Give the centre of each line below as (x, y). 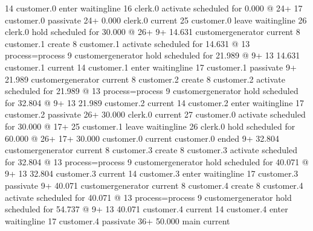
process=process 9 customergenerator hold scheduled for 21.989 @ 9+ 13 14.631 (153, 55)
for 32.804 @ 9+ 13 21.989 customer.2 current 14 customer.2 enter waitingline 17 (155, 102)
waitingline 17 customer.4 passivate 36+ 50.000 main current (118, 220)
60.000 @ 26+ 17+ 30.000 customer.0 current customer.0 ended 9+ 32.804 (142, 138)
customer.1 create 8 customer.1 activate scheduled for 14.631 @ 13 (127, 43)
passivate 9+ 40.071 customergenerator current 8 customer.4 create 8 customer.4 (154, 185)
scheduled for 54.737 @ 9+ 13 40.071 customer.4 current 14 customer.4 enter (147, 209)
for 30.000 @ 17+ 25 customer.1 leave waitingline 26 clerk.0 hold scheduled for (150, 126)
